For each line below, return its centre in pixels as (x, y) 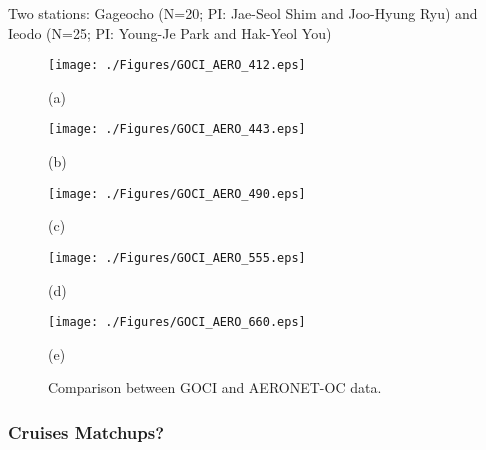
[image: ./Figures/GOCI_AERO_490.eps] (177, 193)
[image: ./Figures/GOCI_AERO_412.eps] (177, 65)
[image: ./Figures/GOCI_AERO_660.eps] (177, 322)
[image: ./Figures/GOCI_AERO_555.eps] (177, 257)
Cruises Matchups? (86, 431)
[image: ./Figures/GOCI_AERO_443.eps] (177, 129)
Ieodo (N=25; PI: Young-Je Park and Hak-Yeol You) (170, 32)
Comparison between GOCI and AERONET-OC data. (215, 387)
